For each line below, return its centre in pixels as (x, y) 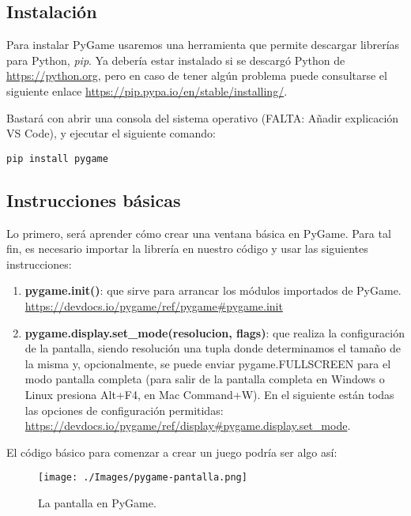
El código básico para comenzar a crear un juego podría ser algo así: (172, 452)
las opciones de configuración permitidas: (124, 410)
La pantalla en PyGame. (97, 503)
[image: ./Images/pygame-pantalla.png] (143, 478)
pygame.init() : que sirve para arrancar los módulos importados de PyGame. (213, 290)
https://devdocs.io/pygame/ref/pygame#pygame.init (154, 306)
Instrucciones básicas (94, 200)
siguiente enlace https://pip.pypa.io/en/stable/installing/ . (147, 90)
